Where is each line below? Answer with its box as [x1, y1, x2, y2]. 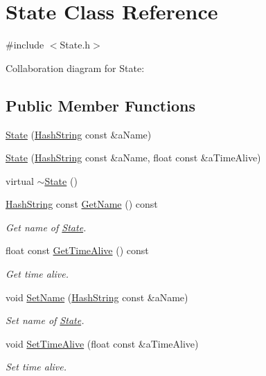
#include [6, 37, 44, 52]
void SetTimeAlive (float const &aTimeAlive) [6, 336, 199, 350]
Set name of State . [6, 313, 85, 328]
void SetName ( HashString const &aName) [6, 289, 188, 304]
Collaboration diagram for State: [6, 60, 145, 75]
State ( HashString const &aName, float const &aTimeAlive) [6, 150, 261, 165]
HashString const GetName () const [6, 197, 158, 211]
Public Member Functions [6, 94, 195, 116]
